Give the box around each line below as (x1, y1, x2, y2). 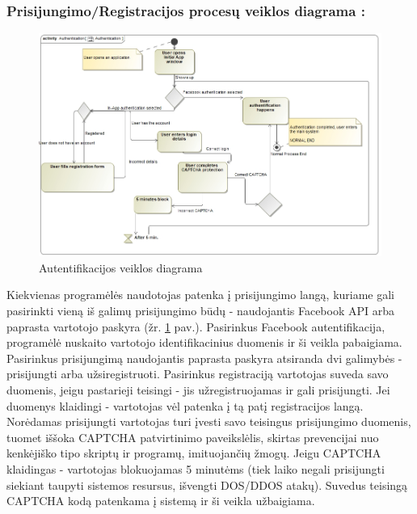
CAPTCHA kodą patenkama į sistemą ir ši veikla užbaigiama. (6, 492, 315, 509)
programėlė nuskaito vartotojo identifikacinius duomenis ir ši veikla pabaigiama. (6, 334, 402, 351)
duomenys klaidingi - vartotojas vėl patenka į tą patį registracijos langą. (6, 397, 364, 414)
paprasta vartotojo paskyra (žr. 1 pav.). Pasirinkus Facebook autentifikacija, (6, 318, 385, 335)
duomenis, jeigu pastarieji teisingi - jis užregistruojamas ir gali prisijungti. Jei (6, 381, 390, 398)
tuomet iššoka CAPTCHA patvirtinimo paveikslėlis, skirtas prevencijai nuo (6, 428, 379, 445)
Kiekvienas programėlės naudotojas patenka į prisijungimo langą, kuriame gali (6, 286, 395, 303)
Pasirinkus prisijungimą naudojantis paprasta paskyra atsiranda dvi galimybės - (6, 349, 402, 366)
